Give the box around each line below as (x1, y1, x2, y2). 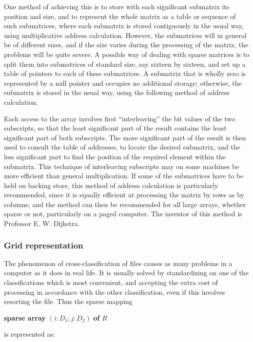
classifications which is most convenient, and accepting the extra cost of (4, 277, 218, 287)
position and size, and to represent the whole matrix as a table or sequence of (4, 11, 236, 21)
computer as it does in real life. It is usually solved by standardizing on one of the (4, 267, 249, 278)
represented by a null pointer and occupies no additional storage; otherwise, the (4, 77, 242, 88)
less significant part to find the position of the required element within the (4, 151, 226, 161)
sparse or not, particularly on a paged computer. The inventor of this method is (4, 209, 242, 219)
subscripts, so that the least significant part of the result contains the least (4, 123, 227, 133)
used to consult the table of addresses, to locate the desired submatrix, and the (4, 142, 240, 152)
